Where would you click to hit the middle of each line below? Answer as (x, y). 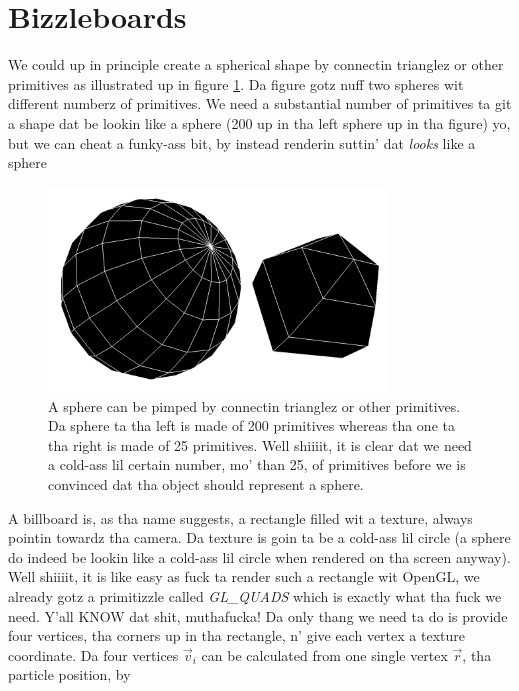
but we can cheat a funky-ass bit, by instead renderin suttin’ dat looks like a (242, 142)
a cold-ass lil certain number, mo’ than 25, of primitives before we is (257, 464)
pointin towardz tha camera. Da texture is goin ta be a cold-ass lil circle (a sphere (259, 537)
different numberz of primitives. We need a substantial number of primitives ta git (260, 103)
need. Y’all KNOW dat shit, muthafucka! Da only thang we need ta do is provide (258, 615)
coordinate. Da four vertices (93, 654)
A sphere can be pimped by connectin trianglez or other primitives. (254, 405)
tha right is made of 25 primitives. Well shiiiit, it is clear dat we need (260, 444)
